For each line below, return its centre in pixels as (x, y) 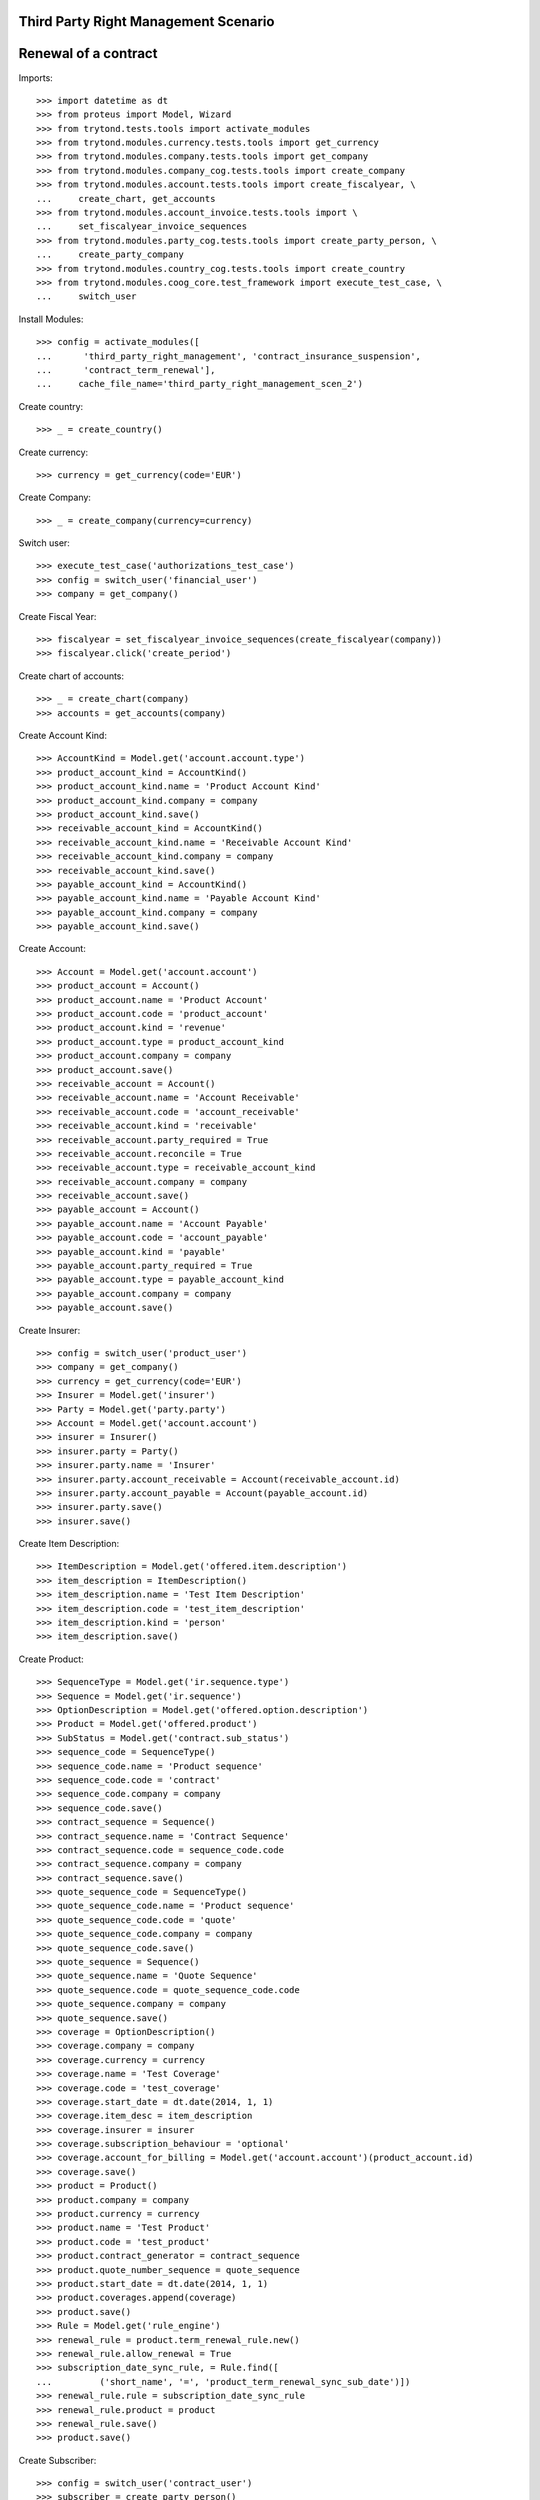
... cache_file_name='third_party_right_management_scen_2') (200, 384)
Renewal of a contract (88, 53)
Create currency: (53, 452)
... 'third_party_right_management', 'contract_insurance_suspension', (229, 356)
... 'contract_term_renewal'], (126, 369)
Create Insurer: (49, 1330)
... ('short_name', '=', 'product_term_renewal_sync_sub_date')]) (223, 2381)
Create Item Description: (69, 1544)
